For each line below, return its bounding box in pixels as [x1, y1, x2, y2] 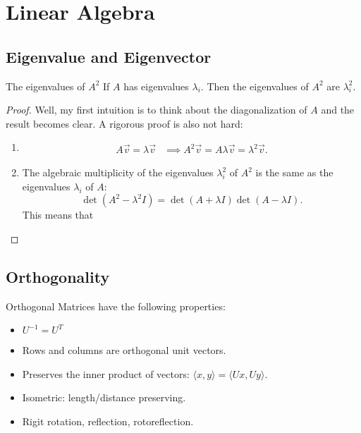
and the [321, 102, 355, 117]
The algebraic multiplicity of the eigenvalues [22, 165, 214, 180]
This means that [22, 207, 94, 222]
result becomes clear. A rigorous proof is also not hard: [6, 116, 243, 130]
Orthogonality [6, 265, 110, 287]
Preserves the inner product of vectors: [22, 366, 190, 381]
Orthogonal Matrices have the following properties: [6, 298, 226, 313]
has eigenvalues [123, 78, 189, 93]
